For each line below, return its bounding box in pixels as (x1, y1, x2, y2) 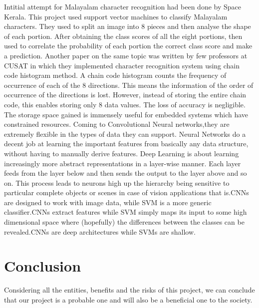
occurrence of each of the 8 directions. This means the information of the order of (4, 79, 254, 90)
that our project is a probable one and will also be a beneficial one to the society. (4, 294, 253, 305)
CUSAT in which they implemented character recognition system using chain (4, 60, 240, 70)
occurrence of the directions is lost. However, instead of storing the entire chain (4, 89, 247, 100)
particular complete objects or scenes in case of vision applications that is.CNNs (4, 187, 249, 198)
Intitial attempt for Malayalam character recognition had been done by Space (4, 1, 242, 11)
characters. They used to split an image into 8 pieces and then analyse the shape (4, 21, 251, 31)
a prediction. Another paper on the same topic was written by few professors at (4, 50, 248, 60)
